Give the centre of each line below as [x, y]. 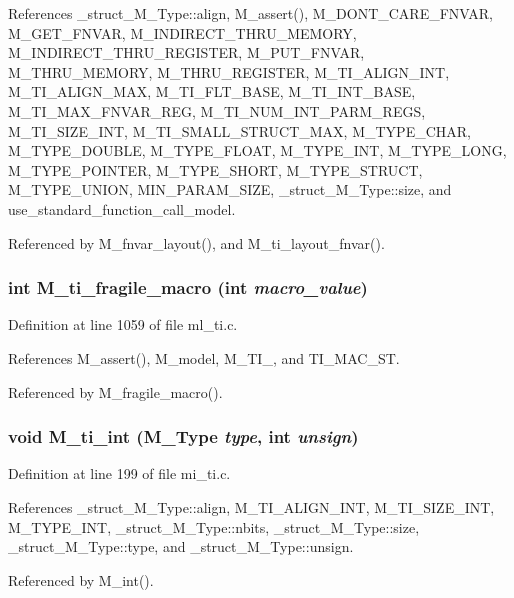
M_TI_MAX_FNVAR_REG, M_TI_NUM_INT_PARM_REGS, [217, 110]
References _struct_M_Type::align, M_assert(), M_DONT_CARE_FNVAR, [250, 13]
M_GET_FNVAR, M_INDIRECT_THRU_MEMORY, [182, 32]
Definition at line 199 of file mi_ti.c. [119, 473]
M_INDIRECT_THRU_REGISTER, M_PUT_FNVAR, [186, 52]
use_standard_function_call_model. [122, 208]
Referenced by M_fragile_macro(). [115, 391]
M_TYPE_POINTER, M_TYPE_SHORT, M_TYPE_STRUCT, [215, 169]
